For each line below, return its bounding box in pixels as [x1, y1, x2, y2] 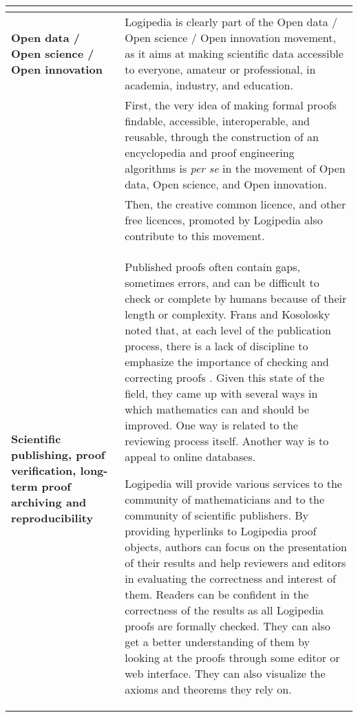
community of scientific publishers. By [125, 507, 308, 523]
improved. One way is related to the [125, 417, 298, 433]
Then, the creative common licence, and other [125, 196, 346, 212]
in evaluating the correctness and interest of [125, 570, 336, 586]
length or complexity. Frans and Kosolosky [125, 306, 330, 322]
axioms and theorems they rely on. [125, 681, 292, 697]
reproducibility [11, 509, 94, 526]
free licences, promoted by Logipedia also [125, 212, 323, 228]
